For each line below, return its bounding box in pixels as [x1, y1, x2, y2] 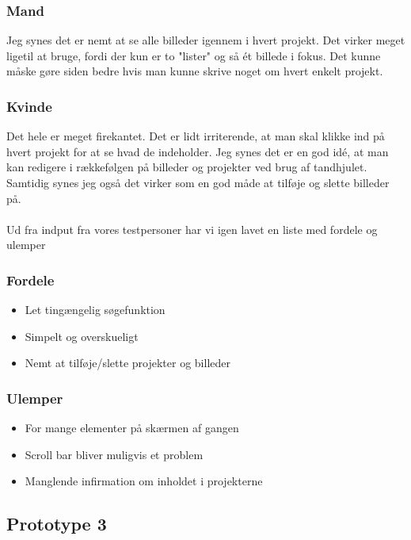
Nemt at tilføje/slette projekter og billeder [25, 354, 230, 371]
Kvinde [6, 96, 52, 116]
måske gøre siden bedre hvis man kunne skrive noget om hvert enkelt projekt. [6, 63, 383, 79]
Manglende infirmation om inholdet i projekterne [25, 473, 263, 489]
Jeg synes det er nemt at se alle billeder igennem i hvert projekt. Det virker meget [6, 32, 405, 48]
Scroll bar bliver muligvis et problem [25, 446, 204, 462]
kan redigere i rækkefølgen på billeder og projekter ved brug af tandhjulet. [6, 159, 367, 175]
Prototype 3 [6, 511, 107, 536]
